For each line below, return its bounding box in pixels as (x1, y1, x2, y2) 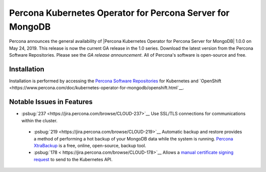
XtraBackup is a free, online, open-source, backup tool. (33, 142, 146, 148)
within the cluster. (21, 117, 58, 123)
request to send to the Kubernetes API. (33, 156, 113, 162)
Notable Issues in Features (9, 98, 93, 106)
